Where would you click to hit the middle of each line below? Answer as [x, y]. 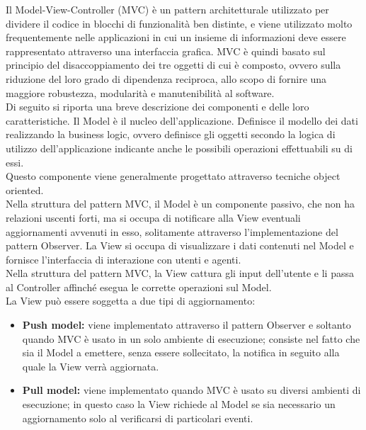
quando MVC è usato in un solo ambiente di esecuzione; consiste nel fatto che [191, 338]
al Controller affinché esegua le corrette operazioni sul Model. [139, 287]
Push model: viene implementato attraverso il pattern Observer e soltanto [187, 325]
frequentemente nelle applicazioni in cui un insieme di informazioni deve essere [176, 37]
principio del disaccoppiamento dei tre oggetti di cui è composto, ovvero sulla [173, 65]
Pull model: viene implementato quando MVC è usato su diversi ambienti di [191, 390]
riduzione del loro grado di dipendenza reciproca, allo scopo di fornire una [166, 78]
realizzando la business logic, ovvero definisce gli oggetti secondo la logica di [171, 134]
